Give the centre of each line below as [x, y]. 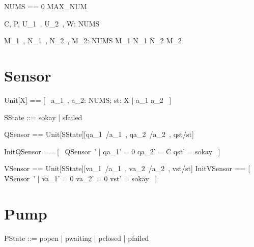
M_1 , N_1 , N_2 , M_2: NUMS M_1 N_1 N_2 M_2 [93, 40]
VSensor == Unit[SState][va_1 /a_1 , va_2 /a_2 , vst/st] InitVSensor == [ [127, 168]
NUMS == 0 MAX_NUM [46, 6]
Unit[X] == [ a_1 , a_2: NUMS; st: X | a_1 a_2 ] [88, 100]
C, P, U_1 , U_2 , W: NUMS [52, 23]
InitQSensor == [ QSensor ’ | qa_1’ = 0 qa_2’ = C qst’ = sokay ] [112, 151]
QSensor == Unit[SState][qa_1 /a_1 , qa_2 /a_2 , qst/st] [99, 134]
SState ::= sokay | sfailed [43, 117]
